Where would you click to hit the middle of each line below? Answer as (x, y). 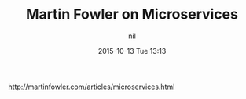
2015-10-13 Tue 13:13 (132, 51)
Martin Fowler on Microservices (132, 14)
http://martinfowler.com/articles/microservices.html (92, 87)
